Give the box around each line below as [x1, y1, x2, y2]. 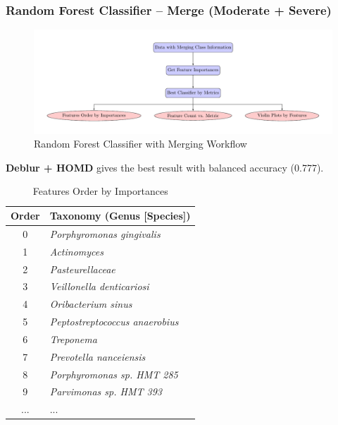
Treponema [49, 331, 97, 346]
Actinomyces [49, 244, 104, 258]
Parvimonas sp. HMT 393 [49, 384, 163, 399]
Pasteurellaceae [49, 261, 115, 276]
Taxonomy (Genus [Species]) [49, 208, 191, 222]
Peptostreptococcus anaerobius [49, 314, 179, 329]
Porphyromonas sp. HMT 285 [49, 366, 178, 381]
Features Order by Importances [32, 184, 168, 198]
